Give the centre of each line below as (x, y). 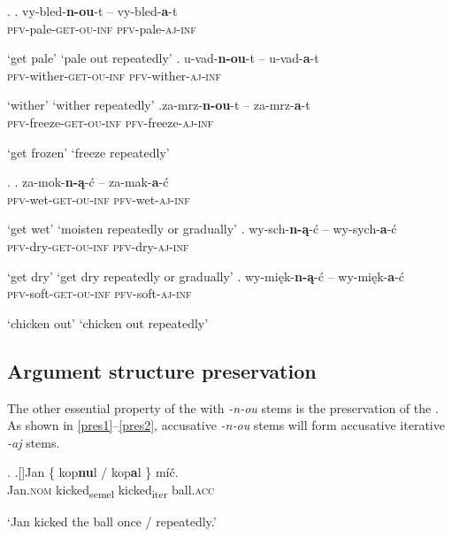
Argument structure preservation (162, 370)
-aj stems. (34, 442)
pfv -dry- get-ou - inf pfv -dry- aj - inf (98, 245)
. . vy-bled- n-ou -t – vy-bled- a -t (92, 11)
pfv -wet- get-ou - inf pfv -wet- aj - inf (99, 199)
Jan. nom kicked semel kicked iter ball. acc (111, 490)
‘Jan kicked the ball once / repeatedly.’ (112, 522)
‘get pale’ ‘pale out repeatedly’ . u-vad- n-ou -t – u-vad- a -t (163, 58)
